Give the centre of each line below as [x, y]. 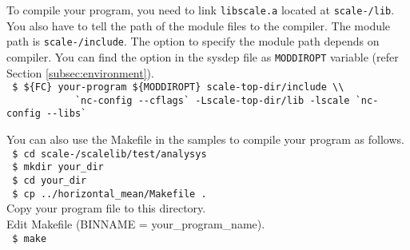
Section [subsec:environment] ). [80, 72]
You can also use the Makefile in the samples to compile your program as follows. [205, 139]
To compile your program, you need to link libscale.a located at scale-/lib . [201, 10]
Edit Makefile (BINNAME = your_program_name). [136, 223]
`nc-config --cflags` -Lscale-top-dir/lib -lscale [212, 100]
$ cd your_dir [50, 181]
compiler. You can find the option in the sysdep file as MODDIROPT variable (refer [203, 56]
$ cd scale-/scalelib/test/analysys [109, 154]
